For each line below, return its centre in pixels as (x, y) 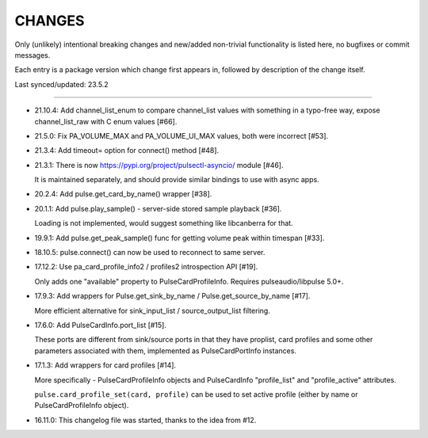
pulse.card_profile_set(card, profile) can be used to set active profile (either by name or (196, 394)
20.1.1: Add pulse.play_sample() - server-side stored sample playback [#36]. (158, 208)
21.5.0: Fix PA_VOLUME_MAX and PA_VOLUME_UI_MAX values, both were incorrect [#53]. (182, 135)
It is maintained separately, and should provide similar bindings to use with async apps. (177, 180)
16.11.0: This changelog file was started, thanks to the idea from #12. (145, 420)
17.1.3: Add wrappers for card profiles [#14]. (105, 365)
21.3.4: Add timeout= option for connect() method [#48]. (127, 150)
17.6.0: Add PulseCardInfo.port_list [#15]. (100, 325)
